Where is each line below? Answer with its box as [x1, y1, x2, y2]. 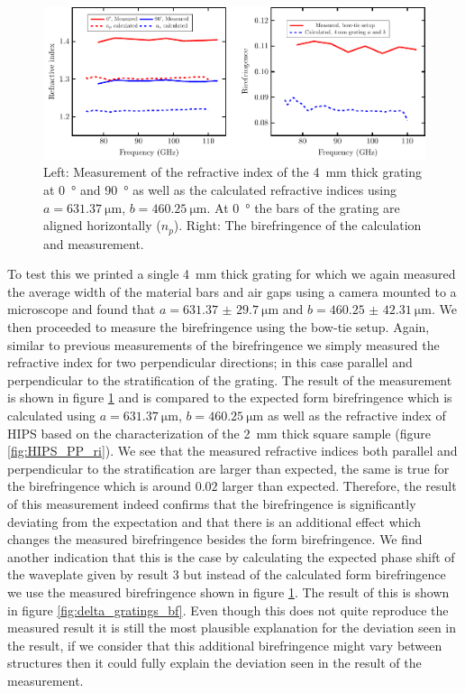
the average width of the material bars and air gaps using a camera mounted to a [7, 282, 457, 300]
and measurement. [43, 234, 144, 253]
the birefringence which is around [7, 476, 191, 495]
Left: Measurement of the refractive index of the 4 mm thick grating [43, 162, 423, 181]
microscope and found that [7, 300, 156, 319]
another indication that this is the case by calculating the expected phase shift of [7, 547, 455, 566]
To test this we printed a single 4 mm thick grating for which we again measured [7, 264, 456, 283]
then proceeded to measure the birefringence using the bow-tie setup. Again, [7, 318, 430, 337]
